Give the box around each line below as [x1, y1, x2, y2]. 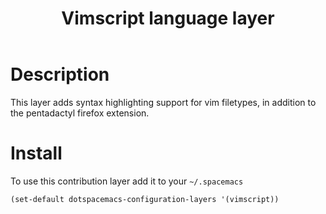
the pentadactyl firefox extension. [10, 107, 150, 119]
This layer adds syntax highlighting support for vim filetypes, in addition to [10, 96, 317, 108]
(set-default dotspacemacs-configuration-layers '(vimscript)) [10, 194, 280, 204]
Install [10, 142, 63, 165]
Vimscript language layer [61, 7, 275, 30]
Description [10, 63, 110, 86]
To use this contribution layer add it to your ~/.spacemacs [10, 175, 244, 187]
